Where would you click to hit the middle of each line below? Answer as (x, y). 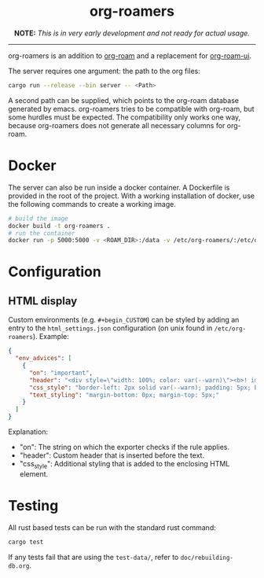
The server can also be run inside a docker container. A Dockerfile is (119, 187)
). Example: (51, 337)
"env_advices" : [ (44, 359)
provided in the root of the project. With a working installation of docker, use (132, 196)
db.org (19, 566)
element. (34, 473)
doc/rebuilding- (207, 558)
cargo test (26, 542)
